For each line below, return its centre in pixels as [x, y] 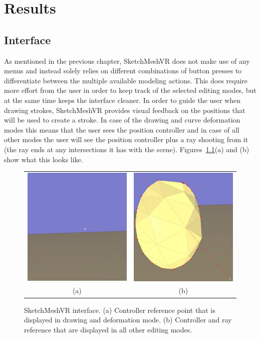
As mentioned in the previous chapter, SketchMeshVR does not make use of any [127, 61]
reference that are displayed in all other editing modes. [108, 329]
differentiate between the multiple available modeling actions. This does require [126, 80]
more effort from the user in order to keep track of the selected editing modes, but [130, 90]
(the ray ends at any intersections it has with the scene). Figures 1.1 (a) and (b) [127, 149]
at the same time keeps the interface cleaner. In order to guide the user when [122, 100]
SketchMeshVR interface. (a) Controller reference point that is [120, 310]
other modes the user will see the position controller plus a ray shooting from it [126, 139]
